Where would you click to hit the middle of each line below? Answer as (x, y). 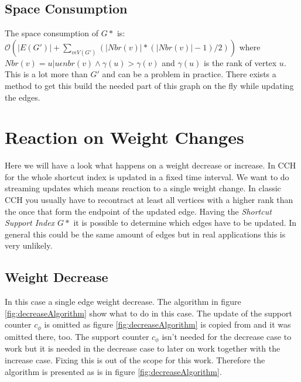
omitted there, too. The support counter (77, 336)
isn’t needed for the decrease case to (227, 336)
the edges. (23, 97)
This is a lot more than (46, 74)
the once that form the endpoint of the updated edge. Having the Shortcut (138, 211)
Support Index (30, 223)
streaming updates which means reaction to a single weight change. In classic (143, 188)
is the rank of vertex (240, 62)
